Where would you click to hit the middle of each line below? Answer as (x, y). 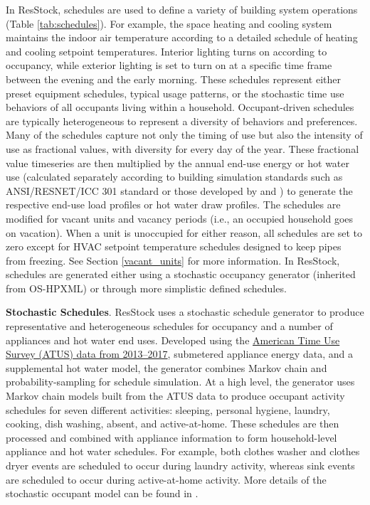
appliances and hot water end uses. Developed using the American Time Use (173, 340)
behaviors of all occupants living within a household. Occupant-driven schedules (180, 107)
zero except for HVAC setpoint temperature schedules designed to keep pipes (174, 246)
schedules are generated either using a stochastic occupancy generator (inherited (181, 274)
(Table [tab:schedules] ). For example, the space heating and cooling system (169, 23)
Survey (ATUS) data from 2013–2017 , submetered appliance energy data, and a (179, 354)
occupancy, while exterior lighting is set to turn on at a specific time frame (169, 65)
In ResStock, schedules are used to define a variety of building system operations (182, 9)
